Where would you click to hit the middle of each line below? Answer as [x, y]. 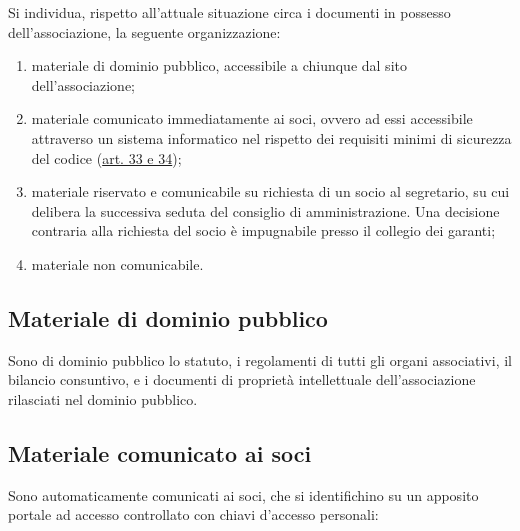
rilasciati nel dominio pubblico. [103, 398]
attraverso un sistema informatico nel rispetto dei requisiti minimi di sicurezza [271, 137]
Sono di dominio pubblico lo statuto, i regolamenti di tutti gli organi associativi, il [260, 359]
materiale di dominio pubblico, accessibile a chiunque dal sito [219, 65]
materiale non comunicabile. [117, 263]
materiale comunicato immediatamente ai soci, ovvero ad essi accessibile [252, 118]
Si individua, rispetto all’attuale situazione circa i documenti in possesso [229, 12]
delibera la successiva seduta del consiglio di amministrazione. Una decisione [265, 210]
